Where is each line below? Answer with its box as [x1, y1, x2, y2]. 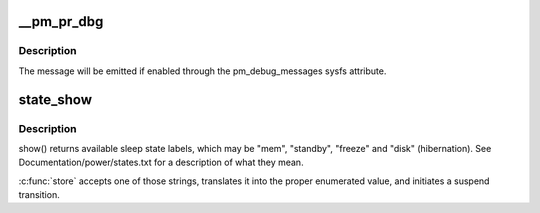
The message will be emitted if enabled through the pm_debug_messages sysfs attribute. [18, 65, 387, 77]
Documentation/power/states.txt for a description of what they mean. [18, 156, 304, 169]
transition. [18, 189, 60, 201]
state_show [18, 91, 93, 108]
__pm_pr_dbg [18, 13, 104, 30]
